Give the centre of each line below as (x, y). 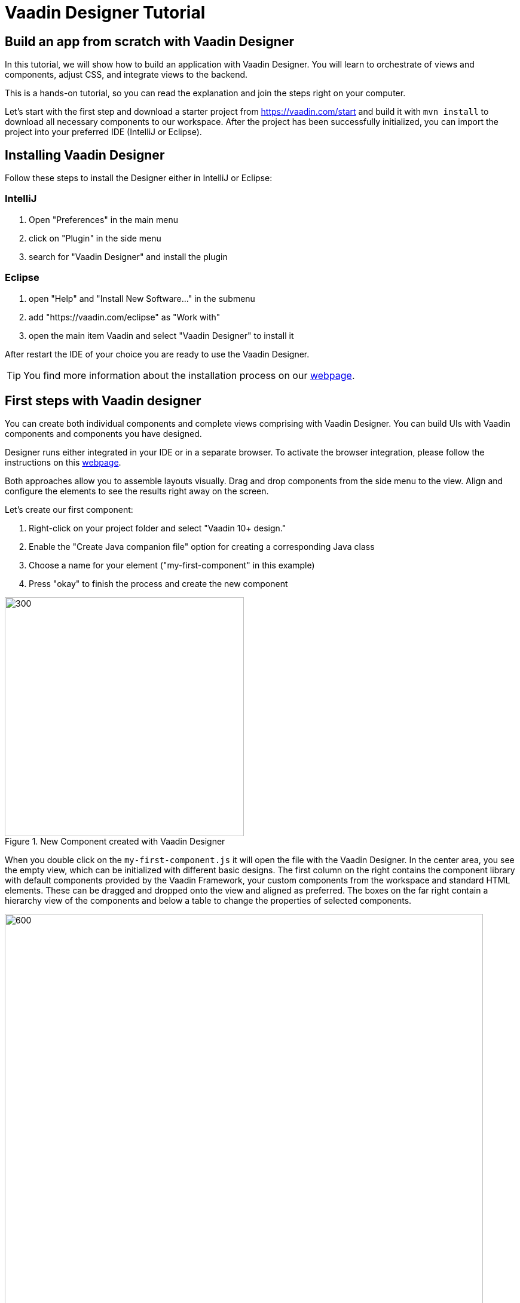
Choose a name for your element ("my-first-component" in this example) (172, 565)
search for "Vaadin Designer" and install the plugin (128, 256)
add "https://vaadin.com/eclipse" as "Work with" (125, 317)
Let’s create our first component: (69, 510)
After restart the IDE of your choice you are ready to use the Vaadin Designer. (157, 354)
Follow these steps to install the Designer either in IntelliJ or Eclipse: (139, 178)
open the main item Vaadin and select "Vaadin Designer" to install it (161, 335)
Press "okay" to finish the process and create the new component (158, 584)
